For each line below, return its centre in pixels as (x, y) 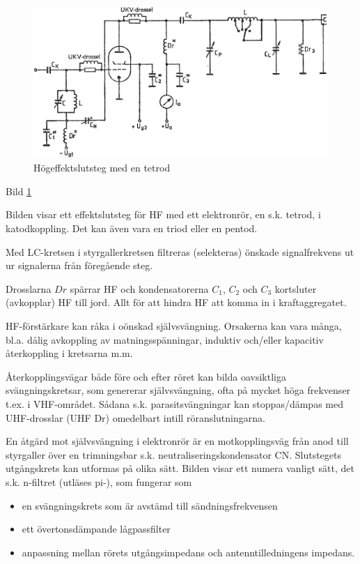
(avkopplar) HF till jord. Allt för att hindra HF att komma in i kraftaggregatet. (176, 302)
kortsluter (296, 288)
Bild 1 (19, 191)
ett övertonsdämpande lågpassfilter (96, 529)
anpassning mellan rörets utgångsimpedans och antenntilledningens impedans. (188, 552)
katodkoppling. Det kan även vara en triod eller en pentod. (132, 228)
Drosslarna (29, 288)
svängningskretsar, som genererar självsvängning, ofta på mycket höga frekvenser (178, 390)
